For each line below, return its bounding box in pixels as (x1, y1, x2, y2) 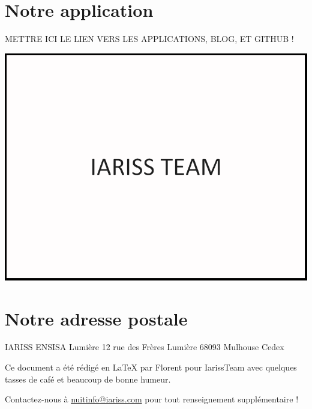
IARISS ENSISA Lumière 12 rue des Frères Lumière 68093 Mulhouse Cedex (5, 341, 284, 353)
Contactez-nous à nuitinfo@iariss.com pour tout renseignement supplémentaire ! (5, 393, 299, 405)
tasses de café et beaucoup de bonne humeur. (5, 372, 171, 385)
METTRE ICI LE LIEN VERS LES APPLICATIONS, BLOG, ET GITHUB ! (5, 32, 294, 45)
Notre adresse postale (5, 306, 188, 330)
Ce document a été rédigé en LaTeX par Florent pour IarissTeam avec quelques (5, 361, 297, 374)
